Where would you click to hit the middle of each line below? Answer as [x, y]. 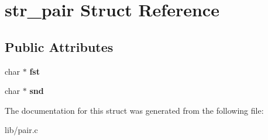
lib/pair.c [21, 130]
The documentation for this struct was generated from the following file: [134, 110]
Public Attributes [59, 46]
